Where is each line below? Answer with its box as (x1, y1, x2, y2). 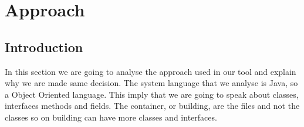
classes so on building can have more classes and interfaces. (5, 111, 217, 123)
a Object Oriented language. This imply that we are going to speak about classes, (5, 88, 299, 100)
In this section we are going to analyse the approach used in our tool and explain (5, 65, 296, 77)
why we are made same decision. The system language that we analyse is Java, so (5, 77, 298, 89)
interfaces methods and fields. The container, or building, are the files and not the (5, 99, 300, 112)
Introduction (5, 37, 83, 56)
